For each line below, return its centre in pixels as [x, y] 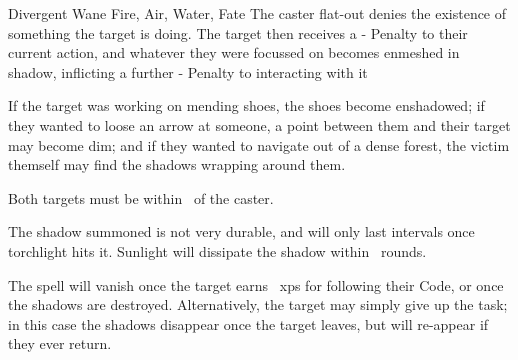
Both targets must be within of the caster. [141, 197]
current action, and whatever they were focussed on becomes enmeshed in [234, 52]
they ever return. [60, 343]
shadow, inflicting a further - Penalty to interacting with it [188, 71]
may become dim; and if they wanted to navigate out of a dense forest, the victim [259, 144]
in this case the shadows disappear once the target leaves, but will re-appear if [248, 323]
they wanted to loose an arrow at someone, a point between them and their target [259, 124]
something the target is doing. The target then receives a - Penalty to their [238, 32]
